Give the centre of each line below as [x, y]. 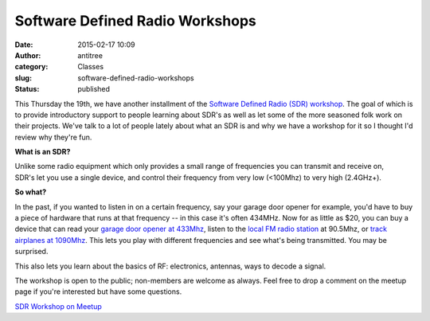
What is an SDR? [43, 152]
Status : [27, 89]
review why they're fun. [53, 137]
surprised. [31, 252]
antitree [90, 55]
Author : [28, 55]
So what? [31, 192]
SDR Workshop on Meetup [59, 306]
